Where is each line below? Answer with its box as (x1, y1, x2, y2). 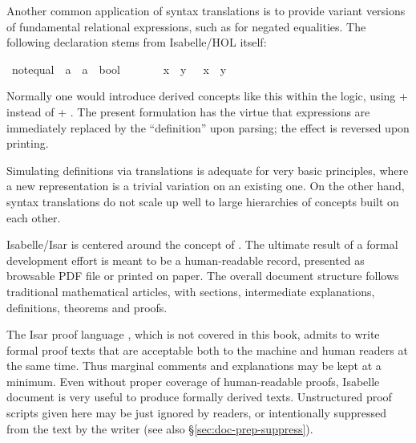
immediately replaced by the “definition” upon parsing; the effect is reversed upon (6, 119, 410, 136)
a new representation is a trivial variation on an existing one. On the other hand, (6, 177, 405, 194)
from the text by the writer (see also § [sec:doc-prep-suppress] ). (6, 420, 313, 437)
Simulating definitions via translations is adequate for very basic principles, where (6, 161, 409, 178)
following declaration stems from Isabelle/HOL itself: (6, 34, 267, 51)
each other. (6, 209, 61, 226)
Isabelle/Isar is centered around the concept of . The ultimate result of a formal (6, 236, 398, 253)
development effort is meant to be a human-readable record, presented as (6, 251, 365, 268)
